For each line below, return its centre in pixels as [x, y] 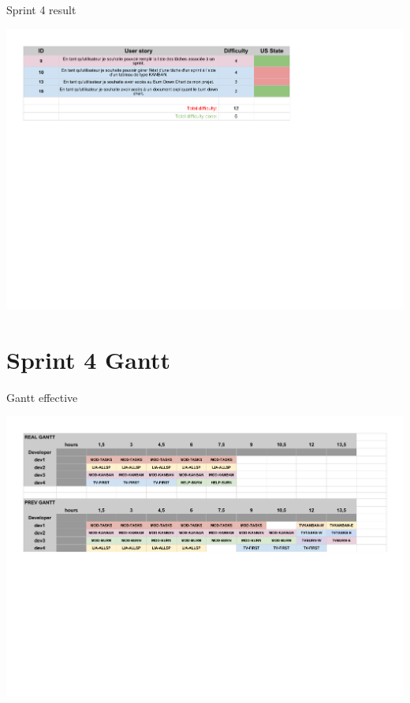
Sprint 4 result [41, 9]
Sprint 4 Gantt [89, 359]
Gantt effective [42, 397]
